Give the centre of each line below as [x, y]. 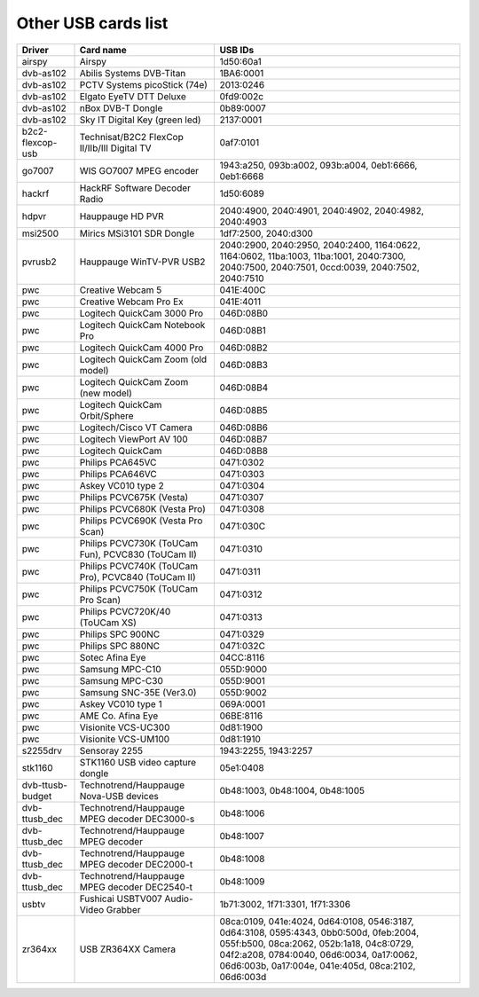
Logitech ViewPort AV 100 [133, 439]
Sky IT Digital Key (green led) [140, 120]
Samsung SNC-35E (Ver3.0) [138, 692]
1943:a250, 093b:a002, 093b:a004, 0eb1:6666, [318, 165]
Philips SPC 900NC [120, 634]
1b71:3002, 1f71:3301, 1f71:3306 [285, 904]
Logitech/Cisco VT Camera [136, 428]
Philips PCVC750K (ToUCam [139, 588]
